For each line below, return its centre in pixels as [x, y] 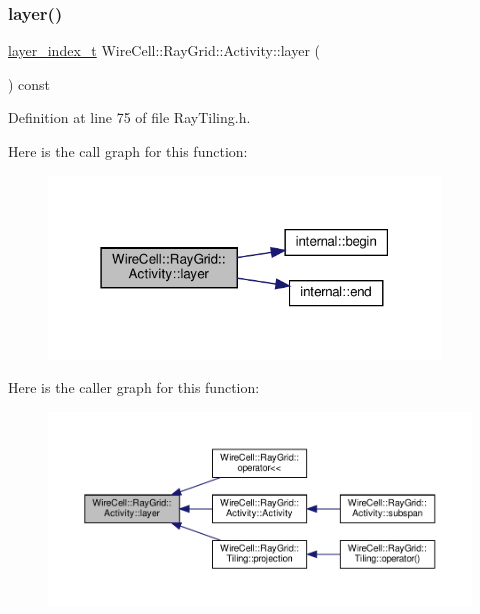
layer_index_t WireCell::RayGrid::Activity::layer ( [164, 50]
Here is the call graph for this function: [128, 151]
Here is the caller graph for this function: [134, 387]
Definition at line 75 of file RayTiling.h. [129, 117]
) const [29, 83]
